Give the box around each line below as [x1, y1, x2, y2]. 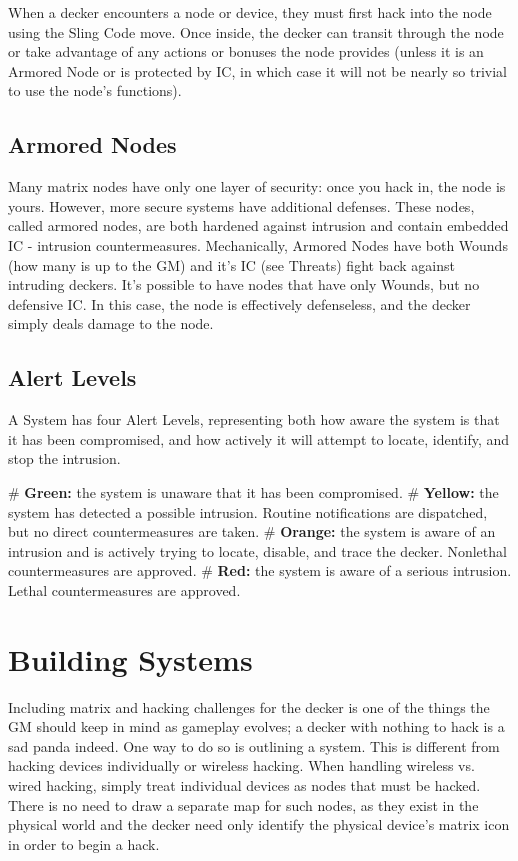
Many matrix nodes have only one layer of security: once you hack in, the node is [8, 176, 506, 197]
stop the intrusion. [8, 448, 121, 469]
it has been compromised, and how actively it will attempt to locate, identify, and [8, 428, 510, 449]
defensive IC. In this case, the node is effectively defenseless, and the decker [8, 293, 471, 314]
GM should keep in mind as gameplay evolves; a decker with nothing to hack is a [8, 716, 505, 737]
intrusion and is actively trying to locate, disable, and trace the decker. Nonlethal [8, 540, 507, 561]
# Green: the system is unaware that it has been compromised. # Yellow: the [8, 481, 499, 502]
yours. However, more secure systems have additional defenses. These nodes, [8, 195, 475, 216]
